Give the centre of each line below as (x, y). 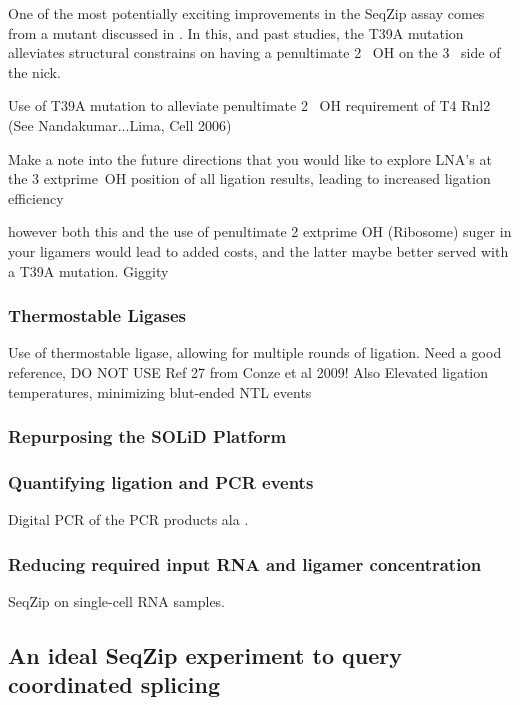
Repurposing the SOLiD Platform (147, 436)
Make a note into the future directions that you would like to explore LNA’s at (250, 158)
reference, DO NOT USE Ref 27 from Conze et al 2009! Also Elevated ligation (248, 371)
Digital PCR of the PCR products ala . (128, 519)
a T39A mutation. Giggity (88, 270)
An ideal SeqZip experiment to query (205, 654)
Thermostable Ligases (97, 315)
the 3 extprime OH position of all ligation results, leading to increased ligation (249, 178)
